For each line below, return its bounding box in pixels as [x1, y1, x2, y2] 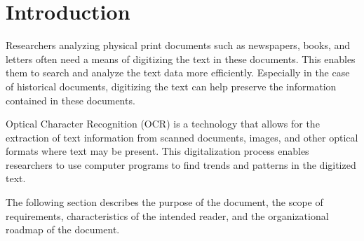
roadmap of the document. [6, 222, 120, 237]
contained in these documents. [6, 92, 135, 107]
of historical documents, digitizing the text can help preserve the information [6, 78, 337, 93]
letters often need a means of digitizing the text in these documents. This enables [6, 51, 356, 66]
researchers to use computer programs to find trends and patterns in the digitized [6, 157, 356, 172]
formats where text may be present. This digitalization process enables [6, 144, 309, 158]
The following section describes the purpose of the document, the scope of [6, 195, 323, 209]
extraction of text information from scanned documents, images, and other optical [6, 130, 358, 144]
